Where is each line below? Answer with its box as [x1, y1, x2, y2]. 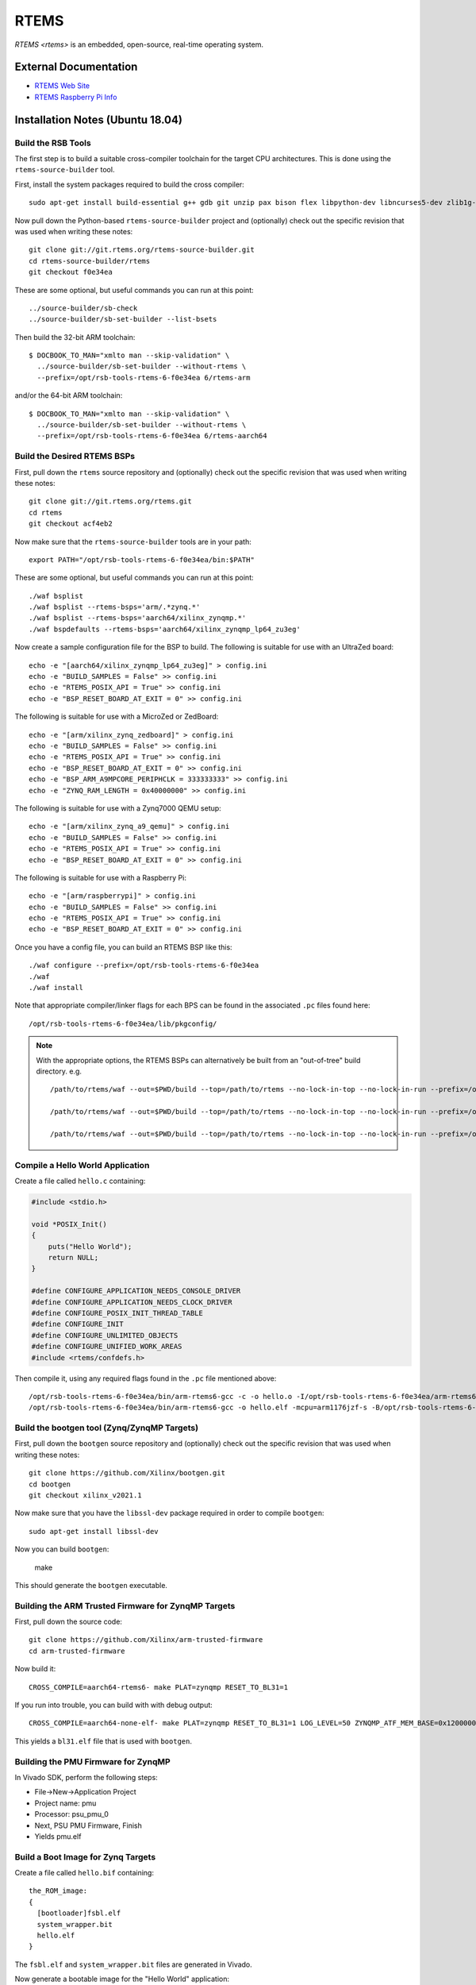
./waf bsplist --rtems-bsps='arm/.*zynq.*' [29, 603, 201, 611]
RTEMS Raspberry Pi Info [34, 92, 117, 102]
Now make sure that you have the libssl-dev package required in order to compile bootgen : [14, 1509, 324, 1518]
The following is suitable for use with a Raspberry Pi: [14, 873, 186, 882]
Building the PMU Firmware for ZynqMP [14, 1756, 171, 1767]
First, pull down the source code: [14, 1617, 123, 1627]
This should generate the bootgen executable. [14, 1580, 168, 1590]
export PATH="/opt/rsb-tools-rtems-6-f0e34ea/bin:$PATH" [29, 555, 255, 564]
